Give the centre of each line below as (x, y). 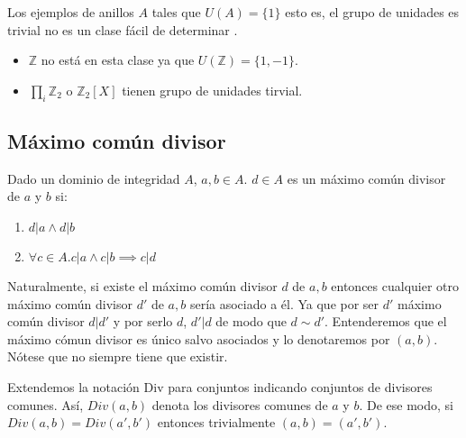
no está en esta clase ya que (118, 60)
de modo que (251, 321)
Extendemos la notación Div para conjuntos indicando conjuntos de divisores (220, 386)
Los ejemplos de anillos (71, 12)
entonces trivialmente (216, 422)
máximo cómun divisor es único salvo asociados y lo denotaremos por (199, 338)
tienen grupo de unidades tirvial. (212, 90)
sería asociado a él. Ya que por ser (284, 303)
